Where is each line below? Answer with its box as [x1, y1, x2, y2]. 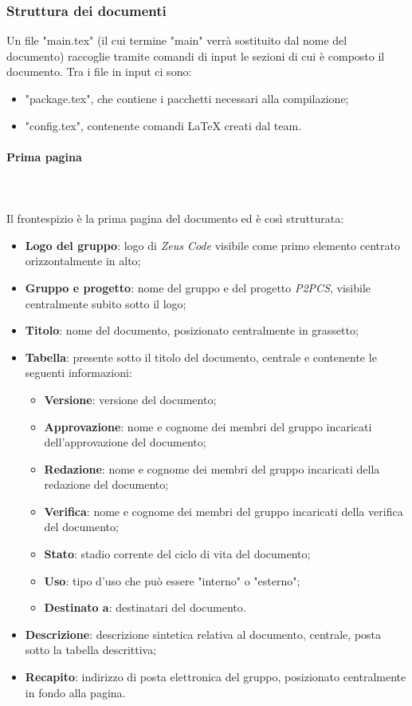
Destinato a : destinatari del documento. [44, 599, 246, 616]
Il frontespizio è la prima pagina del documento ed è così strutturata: [6, 210, 344, 227]
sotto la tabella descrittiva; [25, 641, 157, 658]
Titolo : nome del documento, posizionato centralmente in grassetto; [25, 322, 359, 339]
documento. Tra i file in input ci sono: [6, 63, 192, 80]
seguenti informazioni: [25, 364, 132, 381]
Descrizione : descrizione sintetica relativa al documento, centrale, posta [25, 625, 382, 642]
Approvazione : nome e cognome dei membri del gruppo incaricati [44, 418, 372, 434]
